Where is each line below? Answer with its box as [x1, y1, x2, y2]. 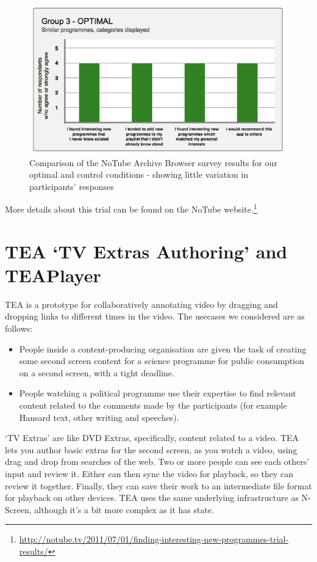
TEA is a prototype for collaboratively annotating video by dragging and [5, 297, 278, 310]
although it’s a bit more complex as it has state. [34, 503, 214, 516]
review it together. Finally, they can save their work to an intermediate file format [5, 479, 312, 492]
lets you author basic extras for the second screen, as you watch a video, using [5, 443, 297, 456]
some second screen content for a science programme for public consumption [19, 354, 304, 367]
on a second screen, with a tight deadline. [19, 366, 174, 379]
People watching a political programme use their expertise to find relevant [19, 387, 296, 400]
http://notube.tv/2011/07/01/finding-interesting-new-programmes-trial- [19, 533, 289, 546]
